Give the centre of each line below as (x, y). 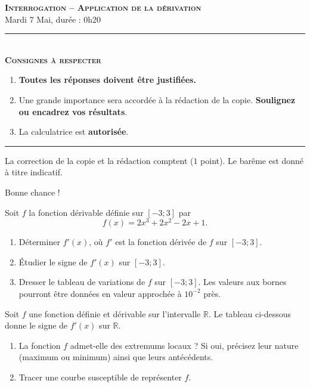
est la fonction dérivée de (161, 242)
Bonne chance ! (32, 192)
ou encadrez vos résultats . (73, 111)
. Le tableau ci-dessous (250, 313)
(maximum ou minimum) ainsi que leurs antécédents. (116, 357)
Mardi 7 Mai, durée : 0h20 (53, 19)
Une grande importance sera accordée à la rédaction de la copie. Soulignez (157, 99)
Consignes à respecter (53, 59)
